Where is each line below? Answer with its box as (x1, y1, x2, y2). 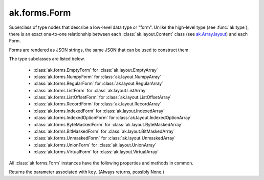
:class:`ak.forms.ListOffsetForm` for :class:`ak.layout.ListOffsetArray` (33, 94, 172, 100)
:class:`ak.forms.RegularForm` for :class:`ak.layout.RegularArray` (33, 80, 164, 86)
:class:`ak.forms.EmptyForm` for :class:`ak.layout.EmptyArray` (33, 67, 158, 73)
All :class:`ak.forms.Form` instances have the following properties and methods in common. (9, 160, 193, 166)
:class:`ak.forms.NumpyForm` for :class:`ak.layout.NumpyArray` (33, 74, 161, 80)
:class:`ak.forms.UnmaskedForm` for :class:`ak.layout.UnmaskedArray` (33, 135, 176, 141)
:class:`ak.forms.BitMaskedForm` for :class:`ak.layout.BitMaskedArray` (33, 128, 176, 134)
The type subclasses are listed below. (9, 56, 85, 62)
